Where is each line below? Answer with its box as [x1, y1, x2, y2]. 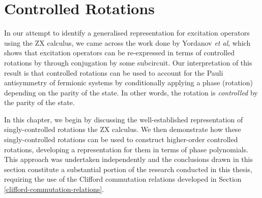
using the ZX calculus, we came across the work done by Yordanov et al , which [4, 37, 251, 48]
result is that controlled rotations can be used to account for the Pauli [4, 67, 223, 78]
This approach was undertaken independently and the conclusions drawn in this [4, 154, 253, 164]
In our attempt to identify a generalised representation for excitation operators [4, 27, 250, 38]
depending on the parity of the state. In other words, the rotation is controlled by [4, 87, 258, 97]
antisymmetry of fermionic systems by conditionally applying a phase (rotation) [4, 77, 253, 88]
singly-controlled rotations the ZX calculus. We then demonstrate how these [4, 124, 241, 135]
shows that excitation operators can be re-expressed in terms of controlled [4, 47, 235, 58]
